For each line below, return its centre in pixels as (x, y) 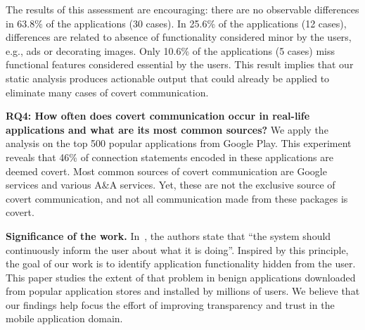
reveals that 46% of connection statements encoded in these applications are (169, 157)
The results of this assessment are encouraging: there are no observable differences (182, 9)
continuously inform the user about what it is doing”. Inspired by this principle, (177, 249)
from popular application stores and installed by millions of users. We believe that (183, 291)
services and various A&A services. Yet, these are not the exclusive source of (171, 185)
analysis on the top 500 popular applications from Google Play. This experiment (179, 143)
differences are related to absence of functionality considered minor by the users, (179, 37)
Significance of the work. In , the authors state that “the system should (168, 235)
